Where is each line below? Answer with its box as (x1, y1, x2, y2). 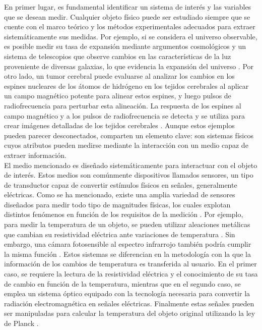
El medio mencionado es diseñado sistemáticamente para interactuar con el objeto (4, 159, 257, 170)
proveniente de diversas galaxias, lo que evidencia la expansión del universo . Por (4, 61, 254, 71)
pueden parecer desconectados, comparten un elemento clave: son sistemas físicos (4, 130, 253, 140)
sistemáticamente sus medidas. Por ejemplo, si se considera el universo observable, (4, 31, 257, 41)
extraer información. (4, 149, 67, 160)
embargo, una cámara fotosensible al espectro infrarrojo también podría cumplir (4, 239, 251, 249)
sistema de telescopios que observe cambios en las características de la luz (4, 50, 231, 61)
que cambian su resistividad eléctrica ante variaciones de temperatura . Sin (4, 229, 235, 239)
